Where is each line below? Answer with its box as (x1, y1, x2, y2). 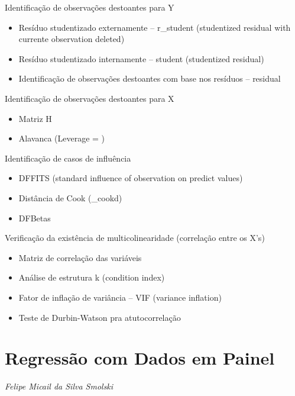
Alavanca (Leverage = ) (18, 132, 105, 144)
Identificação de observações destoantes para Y (5, 1, 174, 13)
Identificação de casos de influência (5, 152, 131, 164)
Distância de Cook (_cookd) (18, 191, 122, 204)
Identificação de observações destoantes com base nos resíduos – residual (18, 72, 281, 85)
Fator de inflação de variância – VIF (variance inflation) (18, 291, 222, 303)
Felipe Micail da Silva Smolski (5, 380, 114, 392)
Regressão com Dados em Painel (5, 346, 275, 370)
